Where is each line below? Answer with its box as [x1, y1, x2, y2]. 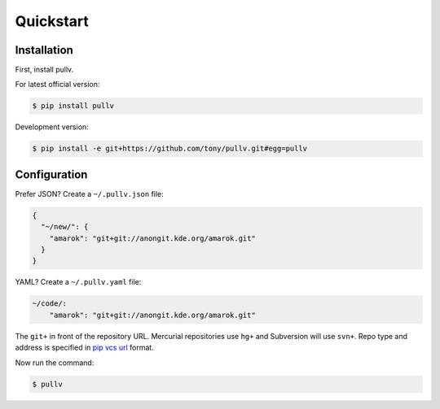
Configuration [15, 168, 88, 181]
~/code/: [32, 299, 68, 308]
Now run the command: [15, 358, 95, 368]
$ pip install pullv [32, 102, 114, 111]
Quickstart [15, 12, 90, 30]
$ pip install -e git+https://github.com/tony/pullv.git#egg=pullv [32, 144, 308, 154]
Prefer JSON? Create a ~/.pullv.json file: [15, 189, 165, 198]
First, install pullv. [15, 65, 74, 75]
